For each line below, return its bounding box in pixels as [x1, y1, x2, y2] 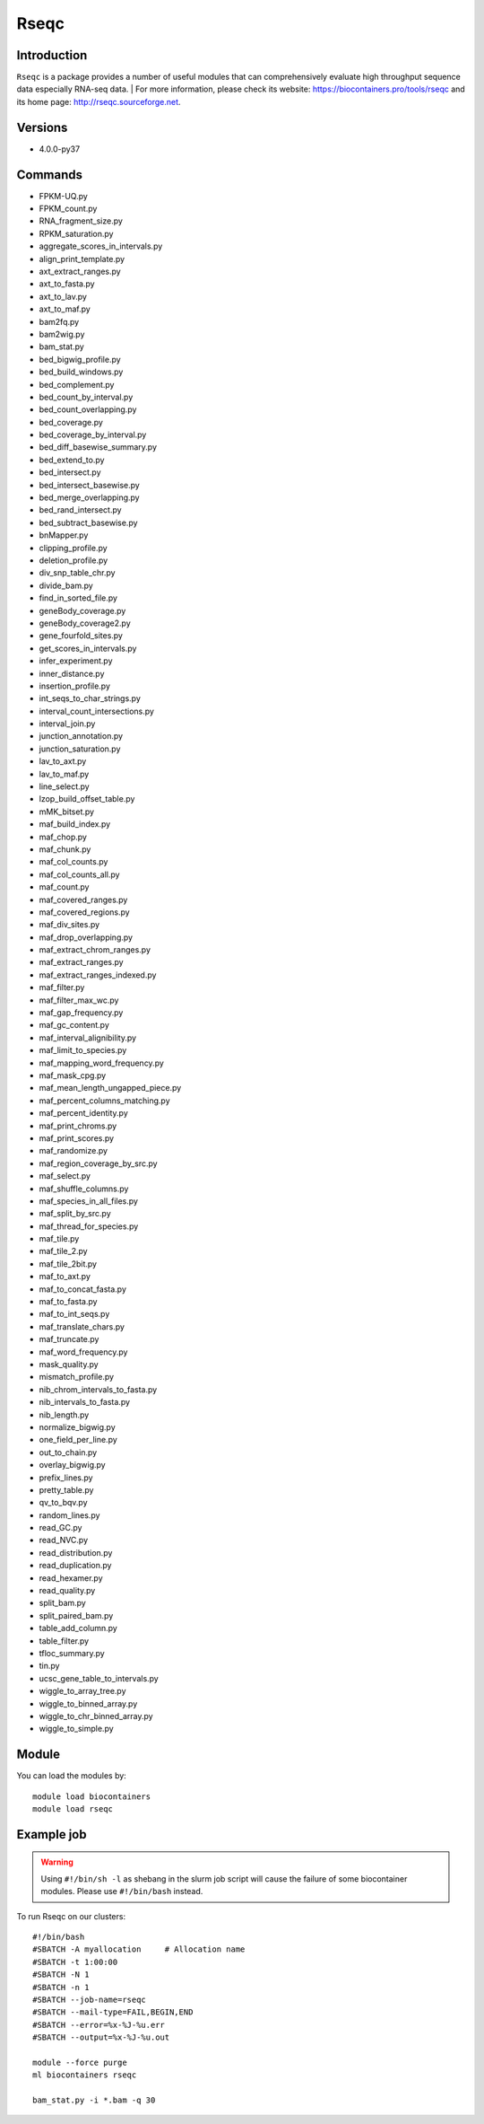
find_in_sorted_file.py [39, 592, 118, 603]
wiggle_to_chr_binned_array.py [39, 1710, 153, 1721]
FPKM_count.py [39, 203, 98, 215]
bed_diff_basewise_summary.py [39, 442, 157, 452]
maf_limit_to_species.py [39, 1045, 127, 1056]
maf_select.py [39, 1171, 91, 1181]
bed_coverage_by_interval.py [39, 429, 147, 440]
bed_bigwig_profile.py [39, 354, 121, 364]
